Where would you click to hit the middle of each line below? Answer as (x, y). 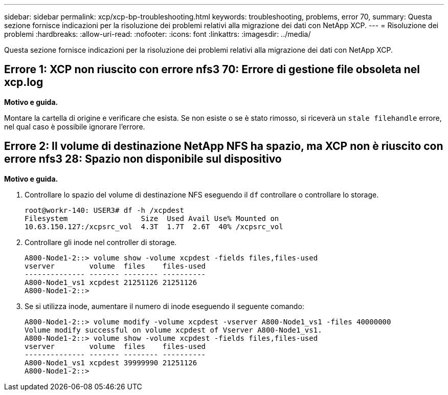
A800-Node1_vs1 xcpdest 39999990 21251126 (111, 363)
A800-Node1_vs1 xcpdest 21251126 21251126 (111, 282)
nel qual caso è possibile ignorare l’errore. (75, 126)
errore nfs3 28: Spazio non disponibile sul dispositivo (143, 159)
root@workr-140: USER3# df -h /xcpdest (104, 210)
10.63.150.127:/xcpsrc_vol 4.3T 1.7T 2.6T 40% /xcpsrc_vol (154, 226)
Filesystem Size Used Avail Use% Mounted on (152, 218)
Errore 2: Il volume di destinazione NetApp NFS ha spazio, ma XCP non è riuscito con (224, 146)
